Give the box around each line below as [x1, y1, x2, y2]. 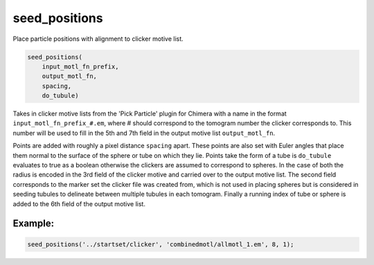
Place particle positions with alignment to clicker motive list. [12, 35, 184, 43]
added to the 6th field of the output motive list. [12, 199, 145, 208]
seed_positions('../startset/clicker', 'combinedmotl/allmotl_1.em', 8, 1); [27, 240, 294, 248]
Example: [12, 218, 55, 230]
